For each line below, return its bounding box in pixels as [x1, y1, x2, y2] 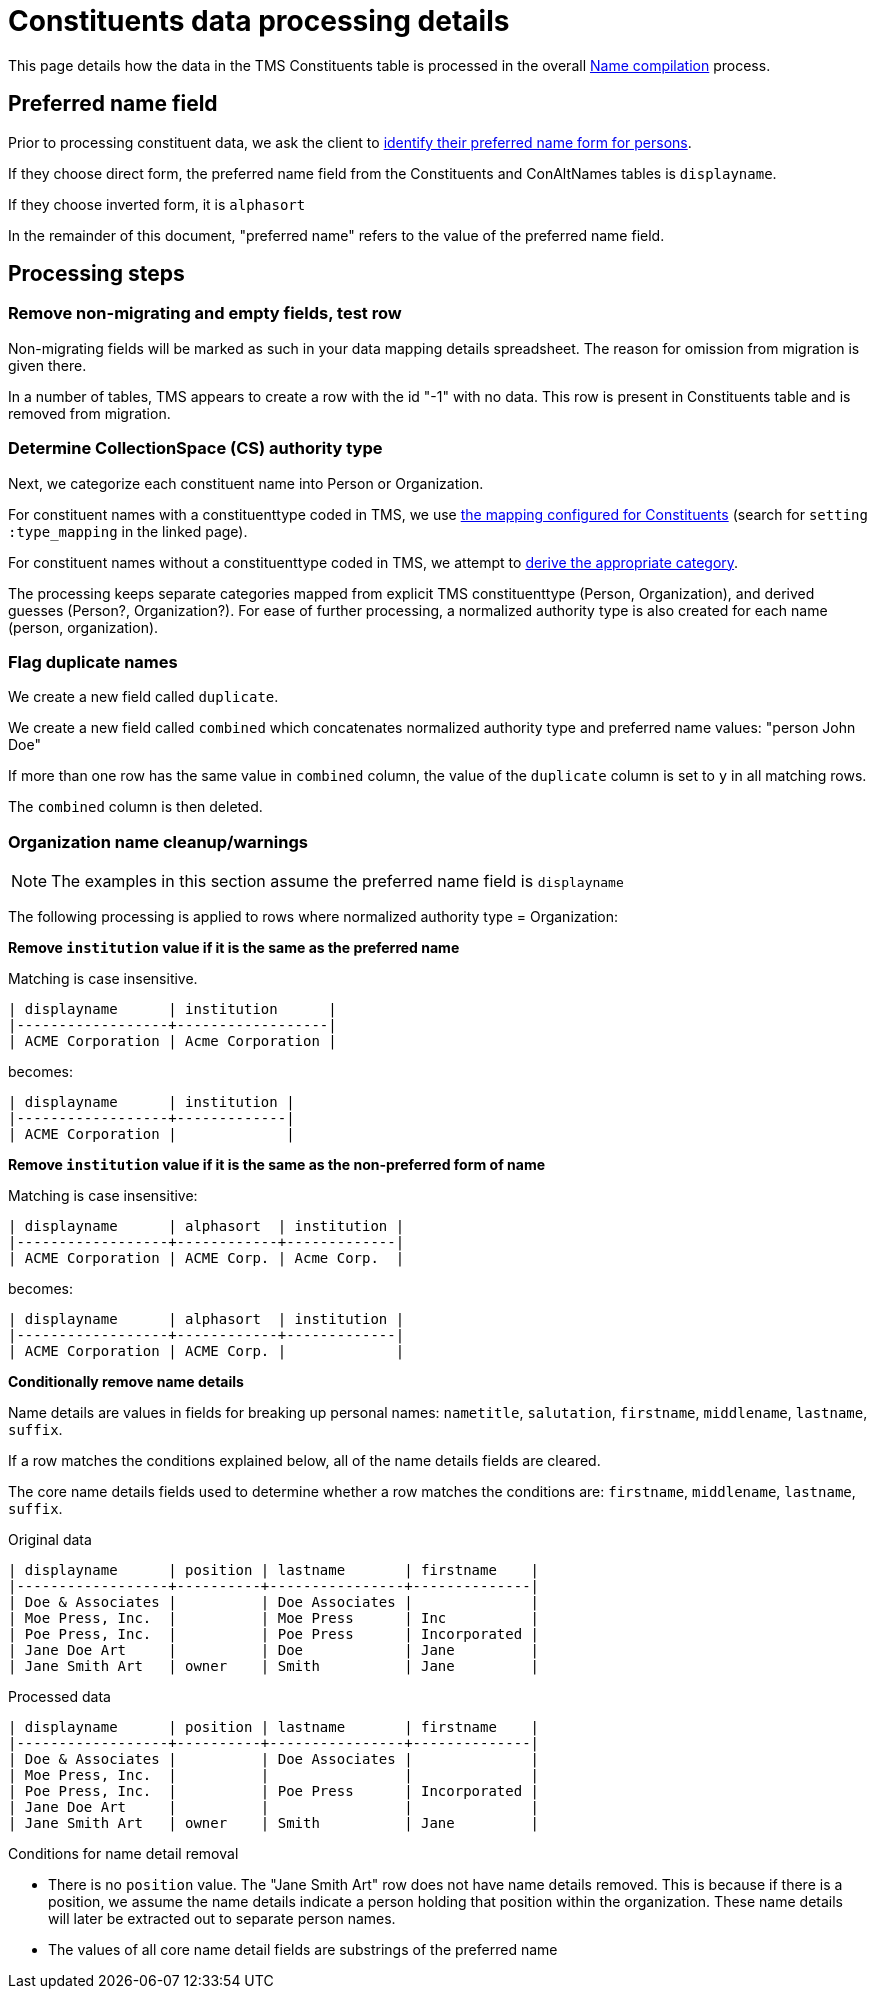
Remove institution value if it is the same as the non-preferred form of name [8, 1156, 546, 1174]
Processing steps [8, 261, 185, 287]
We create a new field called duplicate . [8, 688, 279, 706]
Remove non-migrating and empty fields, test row [8, 303, 402, 324]
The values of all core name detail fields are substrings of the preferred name [48, 1941, 558, 1959]
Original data [8, 1531, 92, 1549]
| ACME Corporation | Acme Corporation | [8, 1033, 337, 1050]
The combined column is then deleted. [8, 798, 263, 816]
